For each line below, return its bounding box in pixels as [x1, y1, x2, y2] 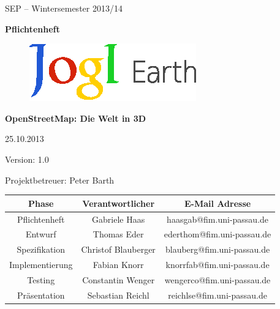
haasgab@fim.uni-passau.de [167, 212, 269, 225]
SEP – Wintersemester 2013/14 [5, 2, 123, 14]
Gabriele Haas [92, 212, 145, 225]
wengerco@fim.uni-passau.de [164, 273, 271, 286]
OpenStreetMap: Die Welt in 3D [5, 111, 146, 124]
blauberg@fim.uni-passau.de [165, 243, 270, 256]
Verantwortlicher [82, 196, 155, 209]
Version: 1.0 [5, 152, 49, 165]
